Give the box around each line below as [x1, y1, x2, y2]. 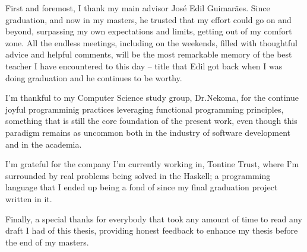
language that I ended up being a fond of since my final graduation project [5, 181, 278, 193]
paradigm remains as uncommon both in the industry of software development [5, 126, 290, 138]
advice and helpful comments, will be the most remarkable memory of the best [5, 48, 292, 60]
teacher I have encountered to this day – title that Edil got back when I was [5, 59, 283, 72]
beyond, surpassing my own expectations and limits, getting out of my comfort [5, 25, 292, 37]
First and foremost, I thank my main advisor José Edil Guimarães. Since [5, 2, 270, 14]
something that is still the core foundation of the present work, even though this [5, 114, 297, 127]
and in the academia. [5, 138, 82, 150]
